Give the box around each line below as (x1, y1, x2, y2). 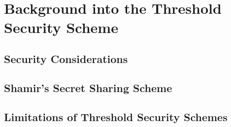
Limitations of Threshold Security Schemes (4, 109, 228, 124)
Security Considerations (4, 51, 128, 66)
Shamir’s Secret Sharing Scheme (4, 80, 172, 95)
